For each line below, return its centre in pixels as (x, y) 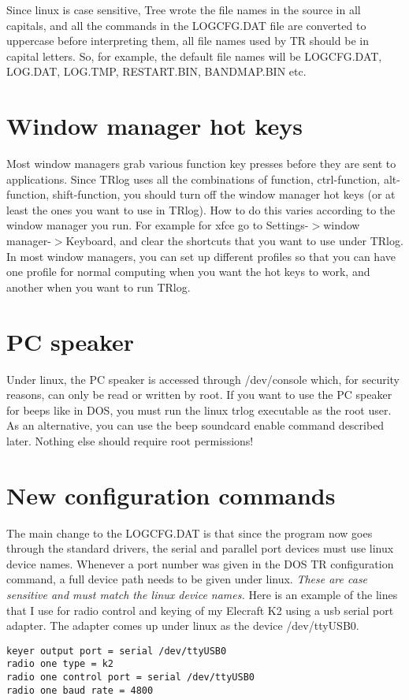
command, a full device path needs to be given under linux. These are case (187, 579)
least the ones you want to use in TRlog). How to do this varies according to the (201, 209)
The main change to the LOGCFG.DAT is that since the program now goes (190, 532)
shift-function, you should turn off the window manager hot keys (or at (224, 194)
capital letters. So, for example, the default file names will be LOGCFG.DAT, (194, 56)
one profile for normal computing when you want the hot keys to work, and (188, 272)
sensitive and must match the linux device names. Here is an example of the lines (202, 595)
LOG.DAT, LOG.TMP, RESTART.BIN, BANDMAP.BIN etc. (156, 71)
